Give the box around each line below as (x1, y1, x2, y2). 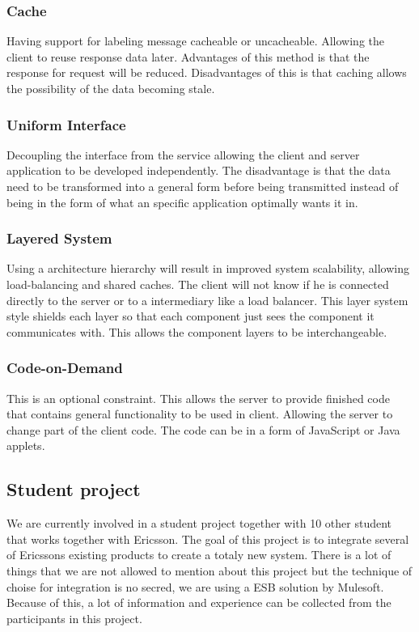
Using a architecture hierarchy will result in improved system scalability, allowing (6, 260, 410, 277)
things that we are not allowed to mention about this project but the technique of (6, 562, 413, 579)
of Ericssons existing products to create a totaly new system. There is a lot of (6, 546, 391, 563)
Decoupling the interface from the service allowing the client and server (6, 146, 360, 163)
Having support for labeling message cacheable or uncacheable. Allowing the (6, 32, 385, 49)
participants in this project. (6, 609, 142, 626)
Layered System (6, 228, 112, 248)
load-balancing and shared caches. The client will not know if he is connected (6, 276, 389, 292)
